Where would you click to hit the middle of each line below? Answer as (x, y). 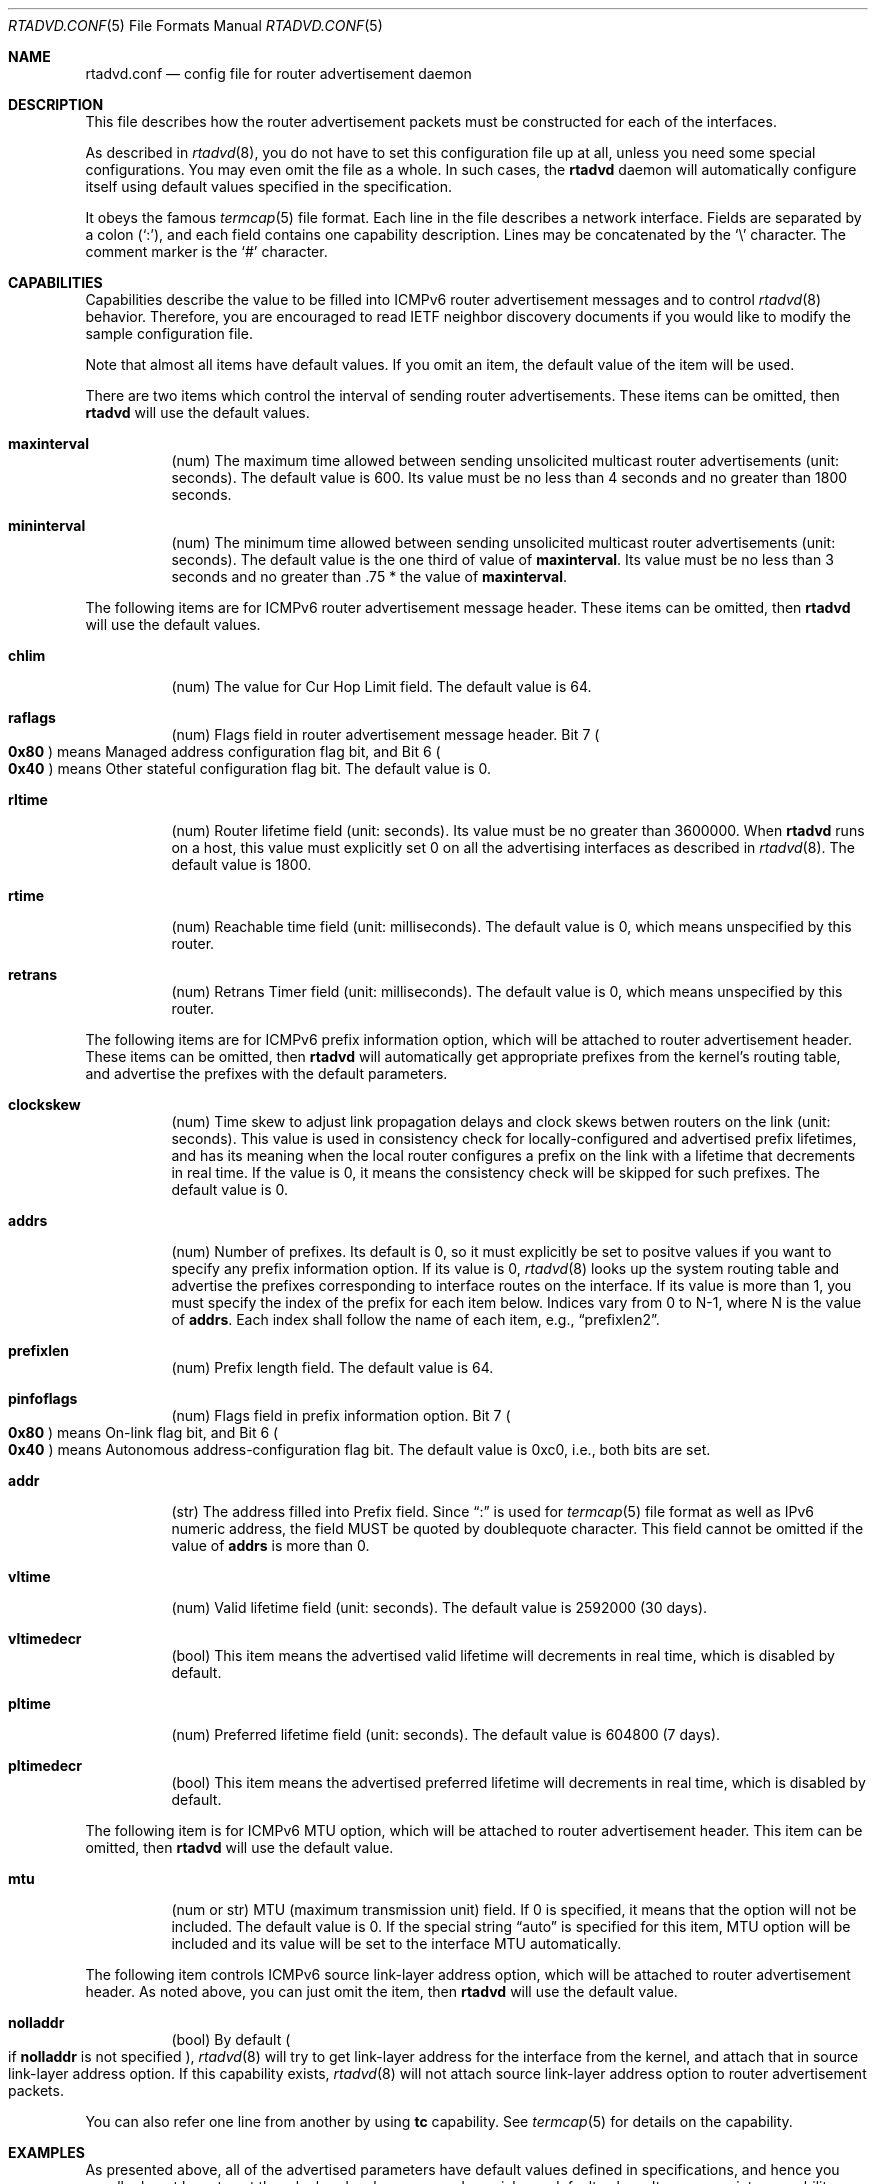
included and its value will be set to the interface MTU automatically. (396, 1943)
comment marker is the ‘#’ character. (206, 251)
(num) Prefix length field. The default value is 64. (332, 1367)
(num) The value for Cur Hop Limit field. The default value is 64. (381, 686)
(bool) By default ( (231, 2039)
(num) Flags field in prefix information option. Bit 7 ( (341, 1415)
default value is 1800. (241, 864)
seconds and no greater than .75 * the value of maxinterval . (369, 576)
